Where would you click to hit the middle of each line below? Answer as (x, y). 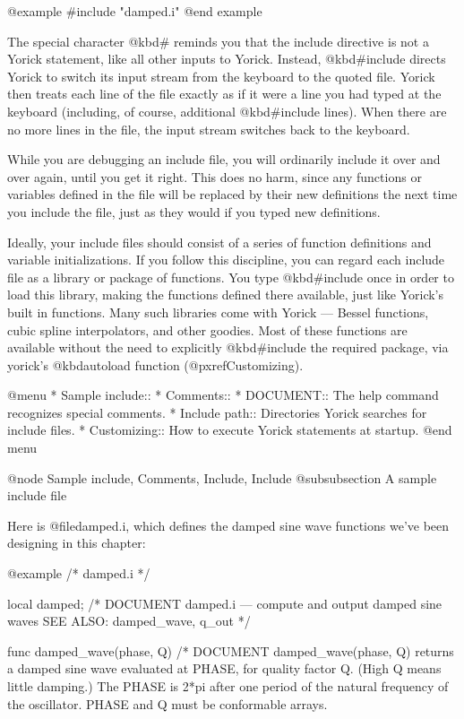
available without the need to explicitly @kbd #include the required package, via (228, 347)
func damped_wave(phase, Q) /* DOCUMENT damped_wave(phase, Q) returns (231, 650)
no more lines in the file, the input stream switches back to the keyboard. (209, 129)
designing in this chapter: (77, 543)
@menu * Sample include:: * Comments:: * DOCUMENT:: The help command (223, 395)
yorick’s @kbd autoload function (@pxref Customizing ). (155, 364)
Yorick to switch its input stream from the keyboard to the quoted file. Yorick (221, 76)
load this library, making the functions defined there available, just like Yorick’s (226, 295)
